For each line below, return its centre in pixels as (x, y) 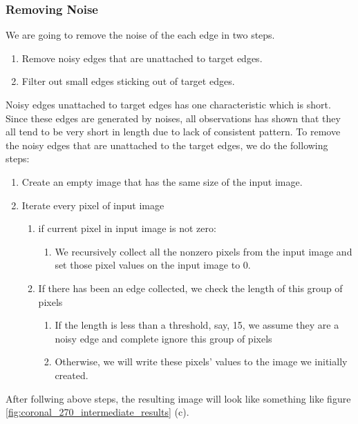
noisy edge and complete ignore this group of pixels (163, 338)
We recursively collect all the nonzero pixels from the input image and (204, 251)
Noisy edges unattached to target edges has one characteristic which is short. (168, 104)
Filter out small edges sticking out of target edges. (128, 81)
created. (72, 375)
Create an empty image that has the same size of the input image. (162, 181)
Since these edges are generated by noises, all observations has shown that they (173, 118)
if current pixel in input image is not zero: (127, 228)
